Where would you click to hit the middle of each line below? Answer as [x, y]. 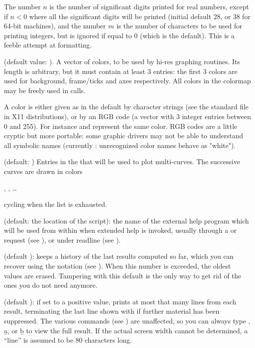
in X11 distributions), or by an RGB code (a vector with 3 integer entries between [127, 116]
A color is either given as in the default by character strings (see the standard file [126, 107]
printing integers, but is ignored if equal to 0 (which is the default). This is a [119, 35]
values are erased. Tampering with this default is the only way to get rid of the [123, 275]
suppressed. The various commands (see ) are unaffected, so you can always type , [127, 321]
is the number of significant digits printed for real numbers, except [149, 6]
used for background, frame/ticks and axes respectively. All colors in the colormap [127, 81]
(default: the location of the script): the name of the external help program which [127, 220]
